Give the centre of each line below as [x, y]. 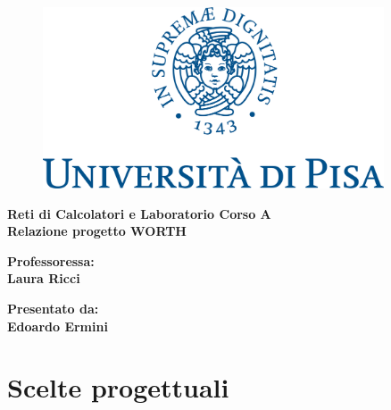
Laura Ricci [44, 278]
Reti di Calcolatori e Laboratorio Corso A [139, 213]
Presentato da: [53, 309]
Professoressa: [51, 260]
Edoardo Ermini [58, 326]
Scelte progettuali [118, 387]
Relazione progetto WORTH [97, 231]
